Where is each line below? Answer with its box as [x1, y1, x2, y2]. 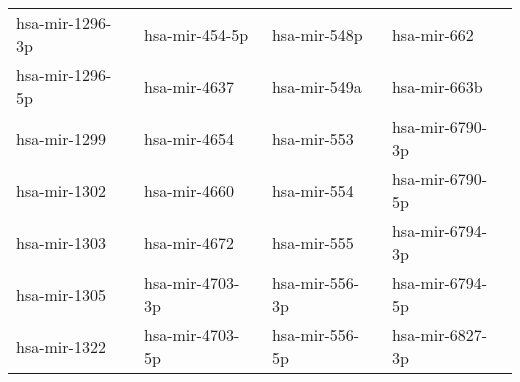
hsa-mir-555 [271, 230, 354, 254]
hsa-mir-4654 [143, 126, 234, 150]
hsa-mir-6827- [391, 323, 488, 346]
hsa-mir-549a [271, 74, 362, 98]
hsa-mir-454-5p [143, 22, 249, 46]
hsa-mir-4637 [143, 74, 234, 98]
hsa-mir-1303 [16, 230, 106, 254]
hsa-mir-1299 [16, 126, 106, 150]
